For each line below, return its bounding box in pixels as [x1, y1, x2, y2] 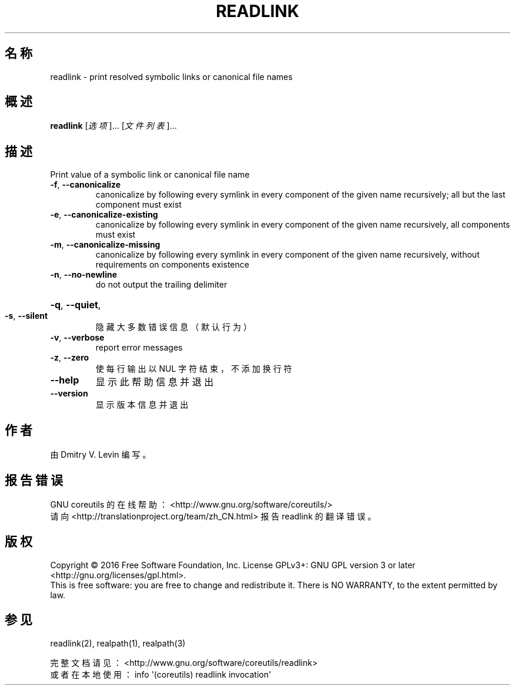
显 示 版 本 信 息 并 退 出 [95, 399, 189, 410]
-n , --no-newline [50, 269, 117, 280]
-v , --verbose [50, 332, 105, 343]
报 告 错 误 [5, 472, 63, 488]
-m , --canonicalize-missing [50, 239, 160, 250]
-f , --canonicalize [50, 179, 121, 190]
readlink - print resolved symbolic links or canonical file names [50, 71, 293, 82]
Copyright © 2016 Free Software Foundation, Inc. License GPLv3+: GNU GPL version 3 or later [50, 559, 416, 570]
